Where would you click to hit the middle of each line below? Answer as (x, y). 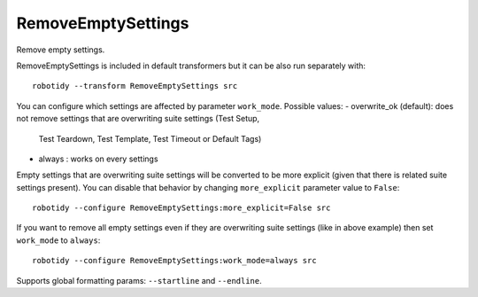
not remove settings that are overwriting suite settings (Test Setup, (138, 119)
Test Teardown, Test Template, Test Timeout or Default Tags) (150, 138)
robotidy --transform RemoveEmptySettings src (135, 86)
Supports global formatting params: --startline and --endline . (139, 280)
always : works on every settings (98, 159)
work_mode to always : (58, 240)
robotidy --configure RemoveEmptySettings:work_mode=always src (175, 261)
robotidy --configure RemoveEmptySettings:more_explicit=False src (181, 208)
